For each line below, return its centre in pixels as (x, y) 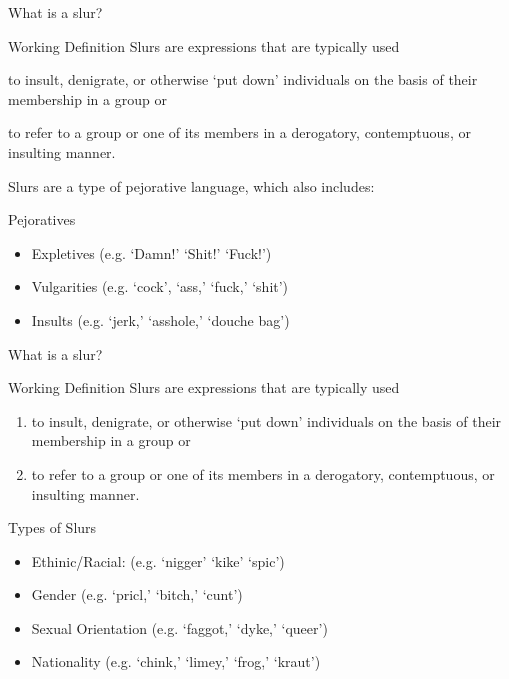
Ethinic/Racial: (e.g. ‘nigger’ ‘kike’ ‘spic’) (158, 560)
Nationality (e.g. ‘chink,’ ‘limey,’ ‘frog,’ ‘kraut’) (176, 661)
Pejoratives (42, 219)
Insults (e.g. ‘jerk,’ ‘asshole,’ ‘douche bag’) (160, 319)
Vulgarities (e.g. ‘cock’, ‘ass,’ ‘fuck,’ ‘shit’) (160, 286)
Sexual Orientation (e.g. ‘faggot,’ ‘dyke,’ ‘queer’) (179, 627)
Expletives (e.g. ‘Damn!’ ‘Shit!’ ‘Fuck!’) (151, 252)
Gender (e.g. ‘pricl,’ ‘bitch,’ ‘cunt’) (137, 594)
